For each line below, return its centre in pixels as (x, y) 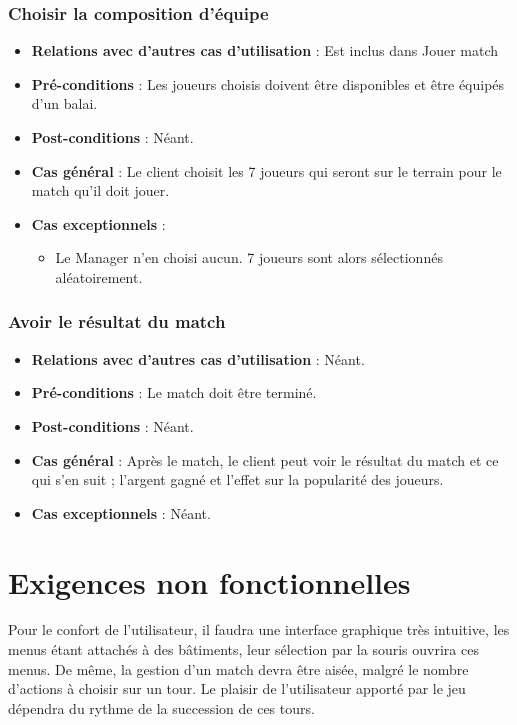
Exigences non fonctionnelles (209, 581)
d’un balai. (64, 103)
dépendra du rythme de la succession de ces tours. (161, 707)
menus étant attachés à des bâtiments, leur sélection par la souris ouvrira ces (243, 649)
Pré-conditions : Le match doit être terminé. (174, 392)
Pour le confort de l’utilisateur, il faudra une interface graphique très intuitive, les (259, 629)
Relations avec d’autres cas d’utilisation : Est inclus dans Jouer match (265, 50)
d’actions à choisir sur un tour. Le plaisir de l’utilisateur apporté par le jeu (237, 688)
